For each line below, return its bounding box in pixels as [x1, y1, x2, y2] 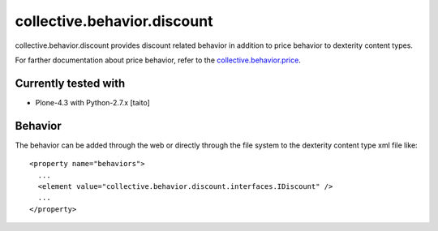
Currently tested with [15, 76, 126, 90]
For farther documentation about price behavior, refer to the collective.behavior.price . [15, 55, 302, 65]
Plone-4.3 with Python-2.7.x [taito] [35, 97, 150, 107]
